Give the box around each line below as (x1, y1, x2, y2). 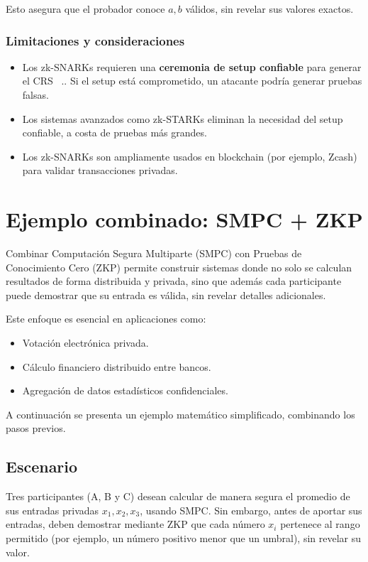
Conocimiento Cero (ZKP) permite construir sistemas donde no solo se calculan (6, 259, 352, 274)
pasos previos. (6, 421, 66, 436)
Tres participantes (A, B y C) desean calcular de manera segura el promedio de (6, 489, 350, 504)
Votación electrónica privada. (22, 335, 149, 350)
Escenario (6, 455, 78, 477)
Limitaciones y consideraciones (6, 31, 185, 49)
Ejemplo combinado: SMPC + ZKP (6, 205, 363, 234)
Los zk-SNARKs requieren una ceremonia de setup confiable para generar (22, 59, 362, 74)
